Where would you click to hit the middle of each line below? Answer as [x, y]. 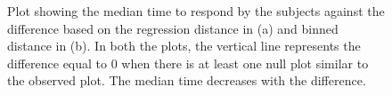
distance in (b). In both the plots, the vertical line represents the [184, 46]
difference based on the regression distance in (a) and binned [173, 28]
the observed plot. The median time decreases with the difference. [187, 80]
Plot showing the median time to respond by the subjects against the [196, 11]
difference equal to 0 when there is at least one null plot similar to [188, 63]
